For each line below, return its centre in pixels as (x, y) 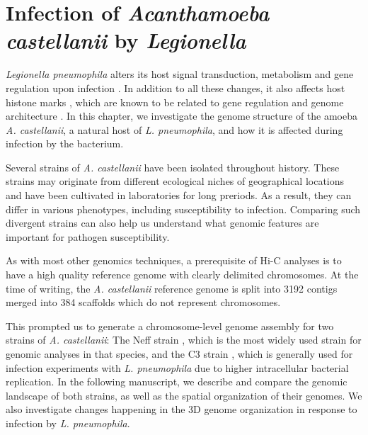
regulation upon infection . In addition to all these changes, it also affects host (176, 87)
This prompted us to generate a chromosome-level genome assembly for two (170, 326)
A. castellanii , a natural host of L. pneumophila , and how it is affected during (174, 129)
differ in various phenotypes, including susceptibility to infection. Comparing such (183, 209)
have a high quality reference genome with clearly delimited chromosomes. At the (182, 275)
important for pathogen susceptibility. (88, 236)
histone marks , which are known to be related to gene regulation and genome (175, 102)
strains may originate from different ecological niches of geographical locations (175, 181)
